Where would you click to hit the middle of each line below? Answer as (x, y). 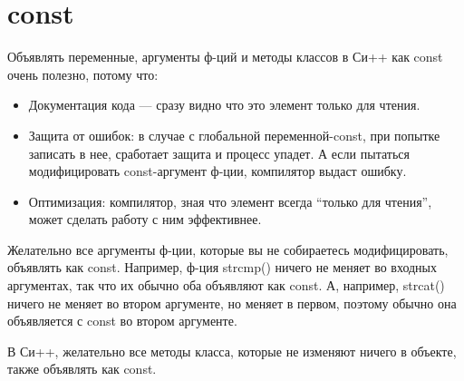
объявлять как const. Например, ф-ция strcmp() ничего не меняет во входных (222, 267)
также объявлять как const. (82, 369)
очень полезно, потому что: (83, 74)
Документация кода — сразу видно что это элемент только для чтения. (224, 105)
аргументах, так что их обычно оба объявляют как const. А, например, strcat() (226, 285)
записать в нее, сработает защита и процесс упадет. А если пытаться (219, 153)
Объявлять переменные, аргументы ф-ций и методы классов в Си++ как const (225, 57)
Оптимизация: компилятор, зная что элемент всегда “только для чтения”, (230, 201)
